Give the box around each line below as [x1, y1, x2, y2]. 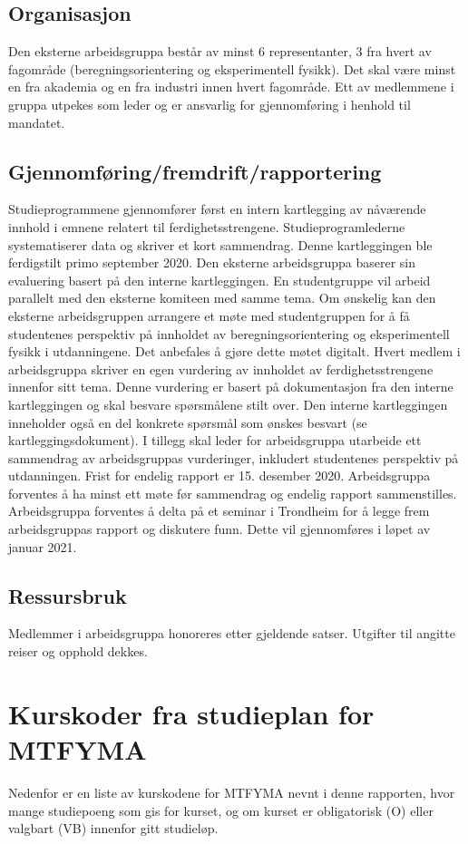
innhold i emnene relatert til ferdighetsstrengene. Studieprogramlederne [8, 217, 405, 236]
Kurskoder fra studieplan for [8, 694, 375, 732]
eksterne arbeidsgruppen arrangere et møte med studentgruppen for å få [8, 306, 410, 325]
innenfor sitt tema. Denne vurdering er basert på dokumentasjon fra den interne [8, 377, 453, 396]
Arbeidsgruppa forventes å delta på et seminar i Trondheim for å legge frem [8, 501, 430, 520]
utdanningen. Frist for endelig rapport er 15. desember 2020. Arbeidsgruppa [8, 466, 431, 485]
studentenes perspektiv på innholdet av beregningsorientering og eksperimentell [8, 324, 450, 343]
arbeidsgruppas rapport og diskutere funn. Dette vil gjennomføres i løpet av [8, 519, 431, 538]
